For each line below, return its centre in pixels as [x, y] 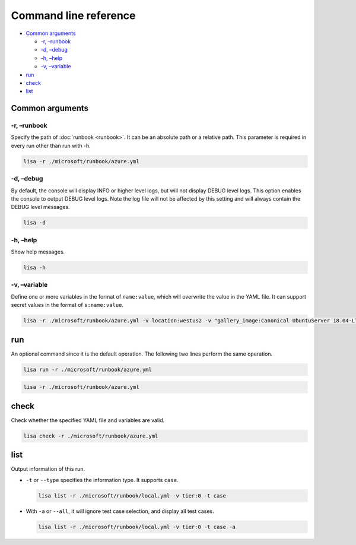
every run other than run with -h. [51, 145]
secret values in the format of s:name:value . [67, 305]
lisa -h [34, 268]
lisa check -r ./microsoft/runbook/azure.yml [91, 436]
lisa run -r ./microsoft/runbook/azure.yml [88, 369]
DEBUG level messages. [41, 207]
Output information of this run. [48, 469]
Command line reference [73, 15]
